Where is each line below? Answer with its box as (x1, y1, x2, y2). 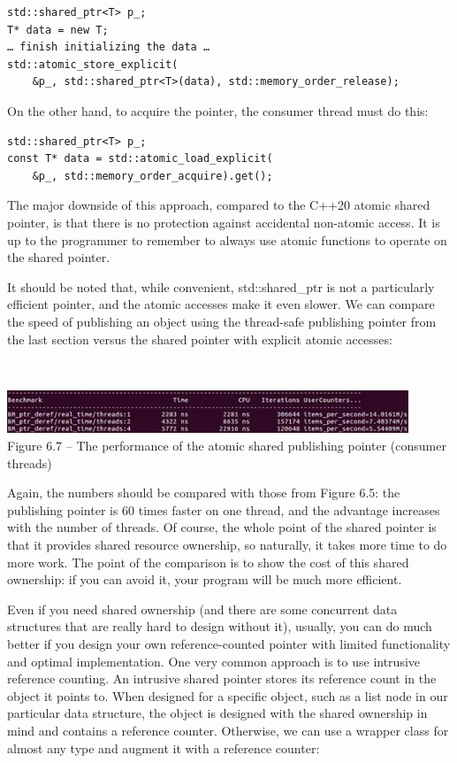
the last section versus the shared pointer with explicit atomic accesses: (7, 329, 392, 348)
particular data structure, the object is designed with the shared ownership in (7, 704, 428, 722)
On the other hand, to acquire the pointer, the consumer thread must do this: (7, 101, 429, 119)
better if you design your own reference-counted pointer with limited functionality (7, 634, 451, 652)
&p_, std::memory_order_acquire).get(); (32, 169, 273, 182)
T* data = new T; (7, 23, 109, 36)
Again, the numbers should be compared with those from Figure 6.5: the (7, 483, 400, 502)
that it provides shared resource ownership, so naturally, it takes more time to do (7, 535, 447, 553)
